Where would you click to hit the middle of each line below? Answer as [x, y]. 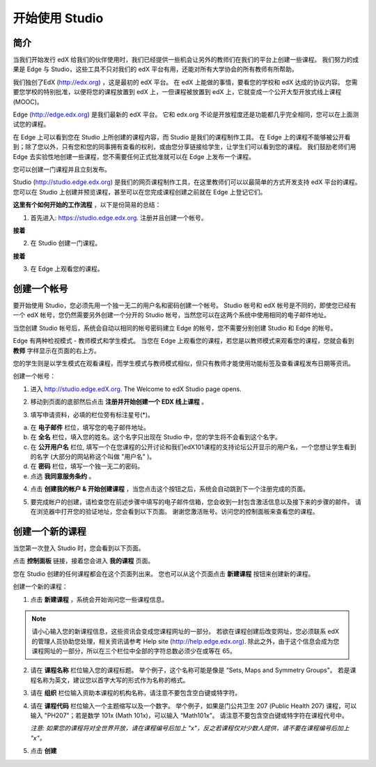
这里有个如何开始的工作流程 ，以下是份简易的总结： [87, 205]
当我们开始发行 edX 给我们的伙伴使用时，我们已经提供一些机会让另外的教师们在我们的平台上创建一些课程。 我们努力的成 [186, 60]
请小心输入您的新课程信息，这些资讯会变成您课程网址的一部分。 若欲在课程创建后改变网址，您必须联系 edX [186, 632]
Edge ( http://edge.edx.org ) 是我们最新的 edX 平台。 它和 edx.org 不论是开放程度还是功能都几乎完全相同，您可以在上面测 [186, 114]
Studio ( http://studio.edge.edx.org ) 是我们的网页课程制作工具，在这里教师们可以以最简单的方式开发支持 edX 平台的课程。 [187, 182]
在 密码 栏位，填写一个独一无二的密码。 [87, 466]
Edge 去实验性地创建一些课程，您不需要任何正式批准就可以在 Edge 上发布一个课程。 [134, 156]
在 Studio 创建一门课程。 [66, 243]
